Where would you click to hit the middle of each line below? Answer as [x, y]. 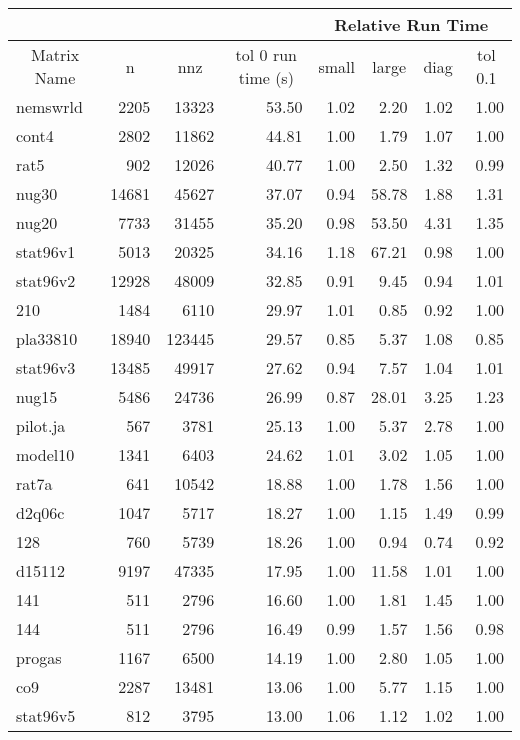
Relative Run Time [411, 24]
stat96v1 [46, 251]
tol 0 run [266, 54]
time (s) [266, 77]
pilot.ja [41, 425]
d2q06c [40, 512]
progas [39, 657]
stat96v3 [46, 367]
